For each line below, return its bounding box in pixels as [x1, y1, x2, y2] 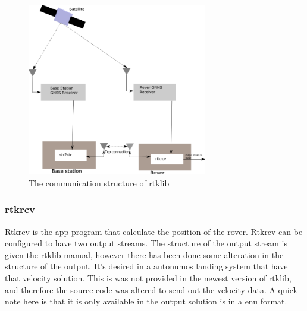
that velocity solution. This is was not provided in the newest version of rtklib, [5, 271, 292, 284]
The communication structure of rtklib [29, 176, 170, 189]
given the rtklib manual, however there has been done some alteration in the [5, 248, 284, 261]
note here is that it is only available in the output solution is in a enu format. [5, 295, 287, 307]
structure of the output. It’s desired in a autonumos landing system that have [5, 260, 288, 272]
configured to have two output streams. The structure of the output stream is [5, 237, 288, 249]
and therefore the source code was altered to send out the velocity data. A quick [5, 283, 297, 296]
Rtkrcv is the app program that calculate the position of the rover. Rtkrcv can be [5, 225, 303, 237]
